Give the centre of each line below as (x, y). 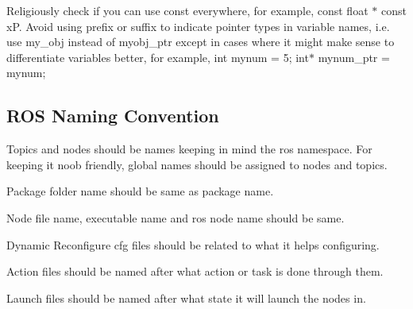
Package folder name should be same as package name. (140, 191)
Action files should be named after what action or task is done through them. (195, 271)
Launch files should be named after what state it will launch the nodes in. (186, 297)
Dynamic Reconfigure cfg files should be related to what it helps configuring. (193, 244)
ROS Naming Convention (113, 116)
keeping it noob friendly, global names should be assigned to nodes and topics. (197, 164)
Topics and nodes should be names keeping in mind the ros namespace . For (189, 149)
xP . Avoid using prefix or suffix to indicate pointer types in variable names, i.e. (198, 26)
